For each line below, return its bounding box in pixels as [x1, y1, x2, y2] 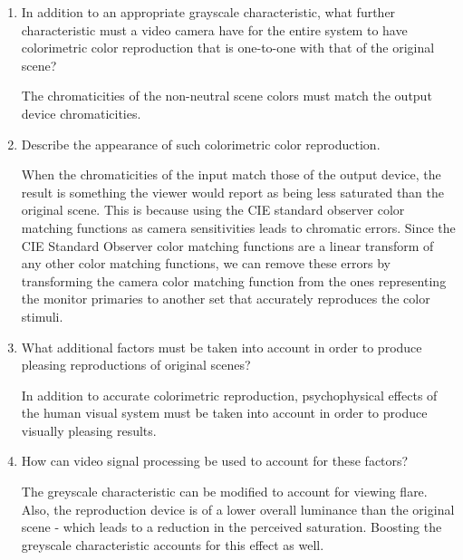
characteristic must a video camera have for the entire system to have [21, 20, 408, 39]
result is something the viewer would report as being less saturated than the [21, 182, 445, 201]
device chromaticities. [21, 103, 141, 122]
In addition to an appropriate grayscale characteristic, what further [21, 3, 396, 21]
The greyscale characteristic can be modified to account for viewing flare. [21, 482, 428, 501]
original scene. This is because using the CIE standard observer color [21, 200, 405, 219]
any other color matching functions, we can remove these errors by [21, 254, 391, 273]
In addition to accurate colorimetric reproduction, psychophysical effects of [21, 385, 438, 404]
